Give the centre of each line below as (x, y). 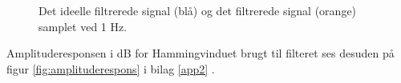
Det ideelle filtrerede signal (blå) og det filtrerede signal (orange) (198, 10)
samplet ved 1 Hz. (83, 26)
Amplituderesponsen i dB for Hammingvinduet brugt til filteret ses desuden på (200, 53)
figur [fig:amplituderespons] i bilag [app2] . (111, 68)
